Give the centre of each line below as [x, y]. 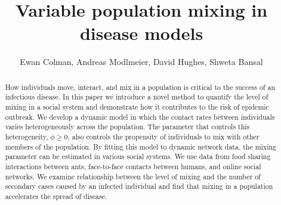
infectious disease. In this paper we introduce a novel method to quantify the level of [137, 97]
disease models [141, 33]
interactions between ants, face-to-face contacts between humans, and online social [133, 166]
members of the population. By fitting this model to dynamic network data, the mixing [141, 146]
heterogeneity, [27, 136]
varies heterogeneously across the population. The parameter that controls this [127, 127]
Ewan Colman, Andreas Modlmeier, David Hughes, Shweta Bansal [141, 62]
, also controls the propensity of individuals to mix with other [163, 136]
